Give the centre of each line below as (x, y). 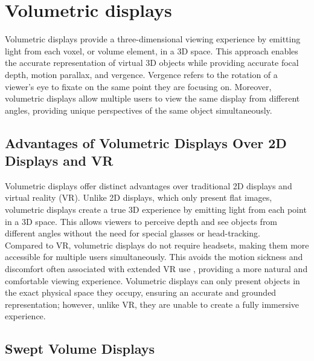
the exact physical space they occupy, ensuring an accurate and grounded (141, 292)
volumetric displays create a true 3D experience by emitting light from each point (156, 210)
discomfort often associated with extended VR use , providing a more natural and (156, 269)
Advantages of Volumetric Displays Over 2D (146, 142)
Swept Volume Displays (80, 349)
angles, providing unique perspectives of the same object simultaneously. (139, 110)
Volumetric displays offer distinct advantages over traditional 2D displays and (149, 185)
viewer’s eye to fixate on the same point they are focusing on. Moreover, (138, 86)
